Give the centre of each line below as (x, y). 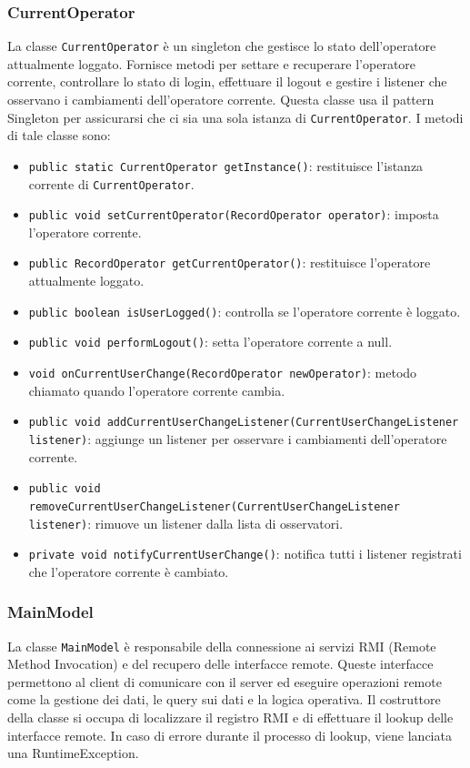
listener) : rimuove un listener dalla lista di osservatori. (186, 523)
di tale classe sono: (59, 135)
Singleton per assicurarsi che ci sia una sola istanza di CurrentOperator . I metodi (235, 117)
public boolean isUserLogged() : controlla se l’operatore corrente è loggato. (245, 311)
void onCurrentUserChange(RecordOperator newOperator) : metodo (223, 373)
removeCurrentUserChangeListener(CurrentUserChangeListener (214, 506)
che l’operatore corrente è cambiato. (129, 571)
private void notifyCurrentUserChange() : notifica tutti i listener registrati (245, 554)
